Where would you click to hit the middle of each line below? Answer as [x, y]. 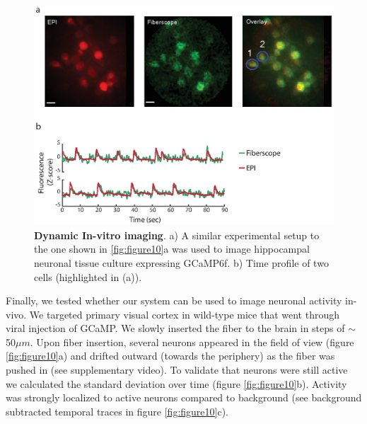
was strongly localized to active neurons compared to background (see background [184, 397]
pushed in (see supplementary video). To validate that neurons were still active [177, 370]
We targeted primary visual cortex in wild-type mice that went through [185, 314]
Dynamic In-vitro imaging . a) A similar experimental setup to [177, 235]
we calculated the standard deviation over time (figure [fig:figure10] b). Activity [176, 383]
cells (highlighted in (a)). [88, 276]
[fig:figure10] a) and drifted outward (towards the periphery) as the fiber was [170, 356]
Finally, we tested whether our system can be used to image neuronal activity [174, 300]
